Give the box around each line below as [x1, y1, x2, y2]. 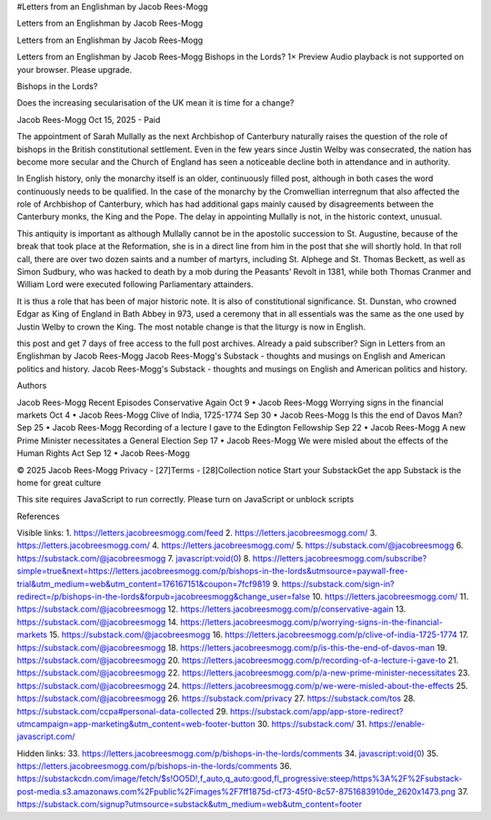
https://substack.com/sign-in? [281, 578, 395, 589]
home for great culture [16, 477, 102, 488]
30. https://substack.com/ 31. [256, 718, 367, 729]
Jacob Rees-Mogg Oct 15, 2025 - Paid [16, 114, 161, 125]
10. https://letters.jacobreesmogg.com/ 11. [312, 592, 469, 602]
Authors [16, 380, 47, 391]
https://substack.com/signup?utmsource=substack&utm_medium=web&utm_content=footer [16, 799, 363, 810]
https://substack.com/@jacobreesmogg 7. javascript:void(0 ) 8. [16, 552, 251, 563]
